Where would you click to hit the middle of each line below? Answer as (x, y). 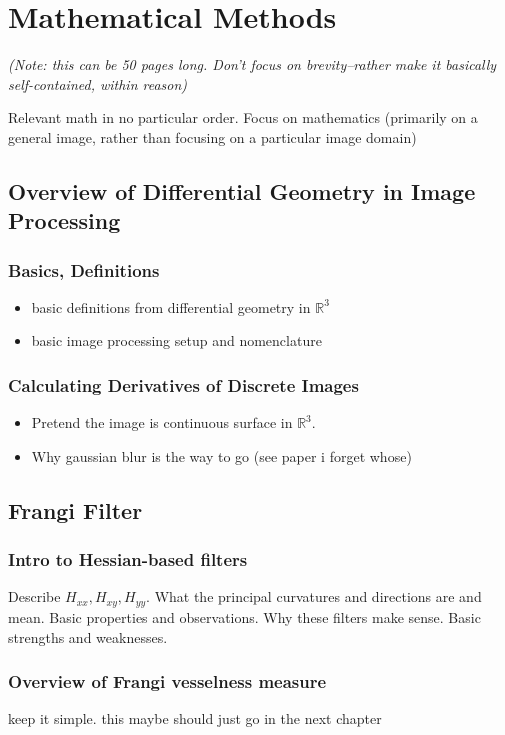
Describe (34, 596)
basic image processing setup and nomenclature (176, 340)
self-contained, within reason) (98, 83)
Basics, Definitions (84, 269)
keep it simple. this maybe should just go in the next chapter (195, 718)
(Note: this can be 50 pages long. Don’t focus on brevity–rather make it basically (252, 64)
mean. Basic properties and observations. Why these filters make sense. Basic (244, 616)
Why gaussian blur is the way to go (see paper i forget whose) (221, 455)
